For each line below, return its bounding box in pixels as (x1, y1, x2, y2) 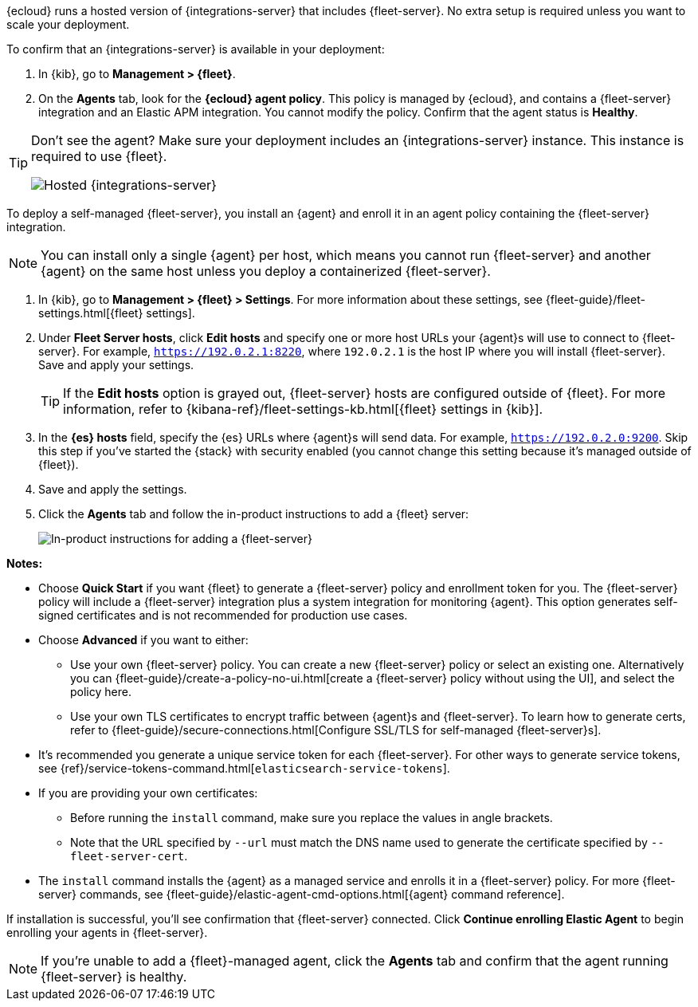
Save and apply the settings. (38, 482, 187, 496)
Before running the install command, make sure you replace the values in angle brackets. (70, 811, 553, 824)
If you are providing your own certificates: (38, 786, 258, 800)
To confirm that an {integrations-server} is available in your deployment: (6, 42, 385, 56)
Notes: (6, 557, 43, 570)
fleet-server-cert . (70, 849, 188, 863)
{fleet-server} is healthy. (41, 969, 187, 985)
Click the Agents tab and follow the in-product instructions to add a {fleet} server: (38, 507, 469, 521)
